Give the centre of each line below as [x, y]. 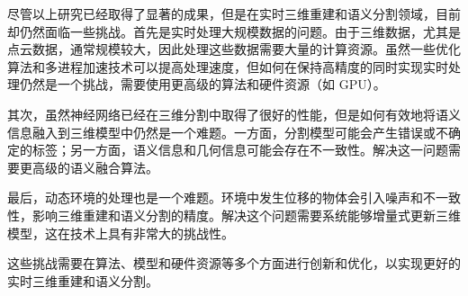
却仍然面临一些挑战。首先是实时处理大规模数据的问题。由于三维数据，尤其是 [234, 31]
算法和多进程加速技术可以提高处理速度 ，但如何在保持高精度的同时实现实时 [228, 66]
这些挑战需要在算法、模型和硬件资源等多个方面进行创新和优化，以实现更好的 [234, 263]
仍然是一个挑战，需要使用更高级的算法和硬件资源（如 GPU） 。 [202, 84]
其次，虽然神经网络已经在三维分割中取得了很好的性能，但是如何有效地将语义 [234, 114]
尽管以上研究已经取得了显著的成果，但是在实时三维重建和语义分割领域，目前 [234, 13]
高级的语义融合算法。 [95, 167]
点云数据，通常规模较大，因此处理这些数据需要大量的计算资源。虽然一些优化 [234, 49]
